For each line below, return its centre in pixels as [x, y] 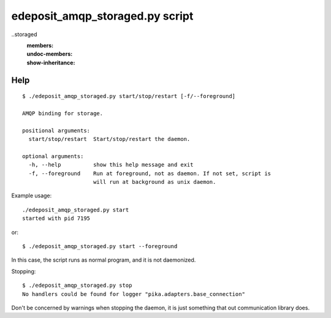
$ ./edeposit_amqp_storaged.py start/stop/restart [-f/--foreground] [129, 96]
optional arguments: [53, 156]
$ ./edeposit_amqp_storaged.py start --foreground [100, 246]
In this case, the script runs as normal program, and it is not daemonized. [104, 260]
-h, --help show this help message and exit [111, 165]
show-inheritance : [51, 62]
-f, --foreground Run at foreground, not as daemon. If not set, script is [150, 173]
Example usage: [32, 195]
